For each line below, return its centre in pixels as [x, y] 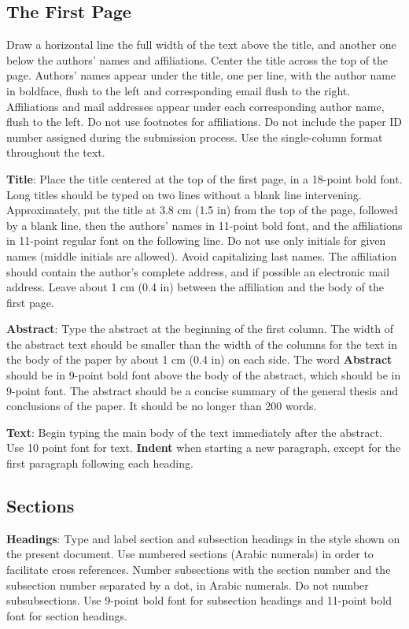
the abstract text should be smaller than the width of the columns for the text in [202, 344]
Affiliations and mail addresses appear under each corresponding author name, [195, 106]
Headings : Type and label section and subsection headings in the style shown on [203, 538]
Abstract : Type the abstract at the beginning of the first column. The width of [200, 329]
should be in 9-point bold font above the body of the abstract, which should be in [204, 375]
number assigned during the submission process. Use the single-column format [195, 137]
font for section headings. [67, 615]
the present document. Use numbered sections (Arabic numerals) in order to [190, 554]
